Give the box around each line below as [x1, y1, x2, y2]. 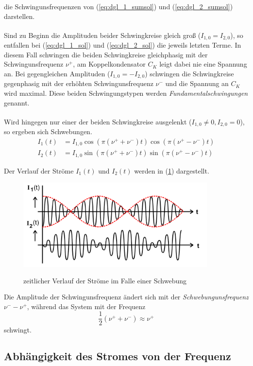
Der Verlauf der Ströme [4, 165, 74, 175]
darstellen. [4, 11, 35, 21]
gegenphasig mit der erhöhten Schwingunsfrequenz [4, 78, 153, 88]
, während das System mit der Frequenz [27, 301, 146, 311]
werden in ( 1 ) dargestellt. [134, 165, 209, 175]
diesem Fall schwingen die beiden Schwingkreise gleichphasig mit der [4, 49, 208, 59]
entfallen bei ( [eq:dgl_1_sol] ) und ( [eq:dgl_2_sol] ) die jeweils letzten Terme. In [4, 40, 241, 50]
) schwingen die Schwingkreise [145, 69, 234, 79]
